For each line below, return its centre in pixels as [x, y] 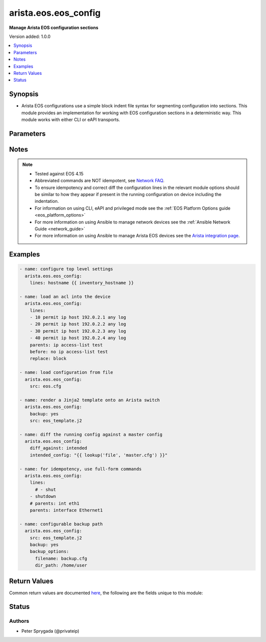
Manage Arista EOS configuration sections [54, 28]
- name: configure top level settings [66, 269]
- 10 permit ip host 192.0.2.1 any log [78, 317]
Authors [19, 621]
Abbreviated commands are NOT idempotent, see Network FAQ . [100, 181]
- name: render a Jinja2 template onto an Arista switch [90, 400]
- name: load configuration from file [66, 372]
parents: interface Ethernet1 [66, 510]
